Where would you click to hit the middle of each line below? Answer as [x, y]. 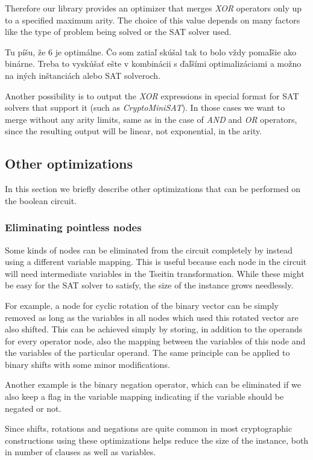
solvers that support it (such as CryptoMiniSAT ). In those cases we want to [145, 107]
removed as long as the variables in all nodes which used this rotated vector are [152, 317]
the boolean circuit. [41, 200]
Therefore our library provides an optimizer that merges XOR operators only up [153, 8]
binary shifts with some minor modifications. [87, 364]
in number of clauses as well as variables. [81, 452]
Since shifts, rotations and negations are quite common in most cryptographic [149, 428]
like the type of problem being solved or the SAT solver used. [118, 32]
